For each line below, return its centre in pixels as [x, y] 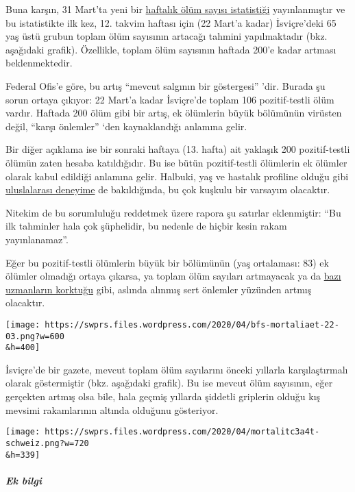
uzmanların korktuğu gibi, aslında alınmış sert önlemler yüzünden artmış [159, 289]
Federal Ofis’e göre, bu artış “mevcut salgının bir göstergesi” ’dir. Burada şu [166, 85]
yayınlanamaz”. [37, 239]
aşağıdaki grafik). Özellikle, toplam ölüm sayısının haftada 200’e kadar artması [171, 49]
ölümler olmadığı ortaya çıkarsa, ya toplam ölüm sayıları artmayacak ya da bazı [173, 276]
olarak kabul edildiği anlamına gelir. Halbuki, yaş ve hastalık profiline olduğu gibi [177, 176]
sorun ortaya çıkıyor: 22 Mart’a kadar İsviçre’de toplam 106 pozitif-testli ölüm [170, 99]
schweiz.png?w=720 [47, 443]
